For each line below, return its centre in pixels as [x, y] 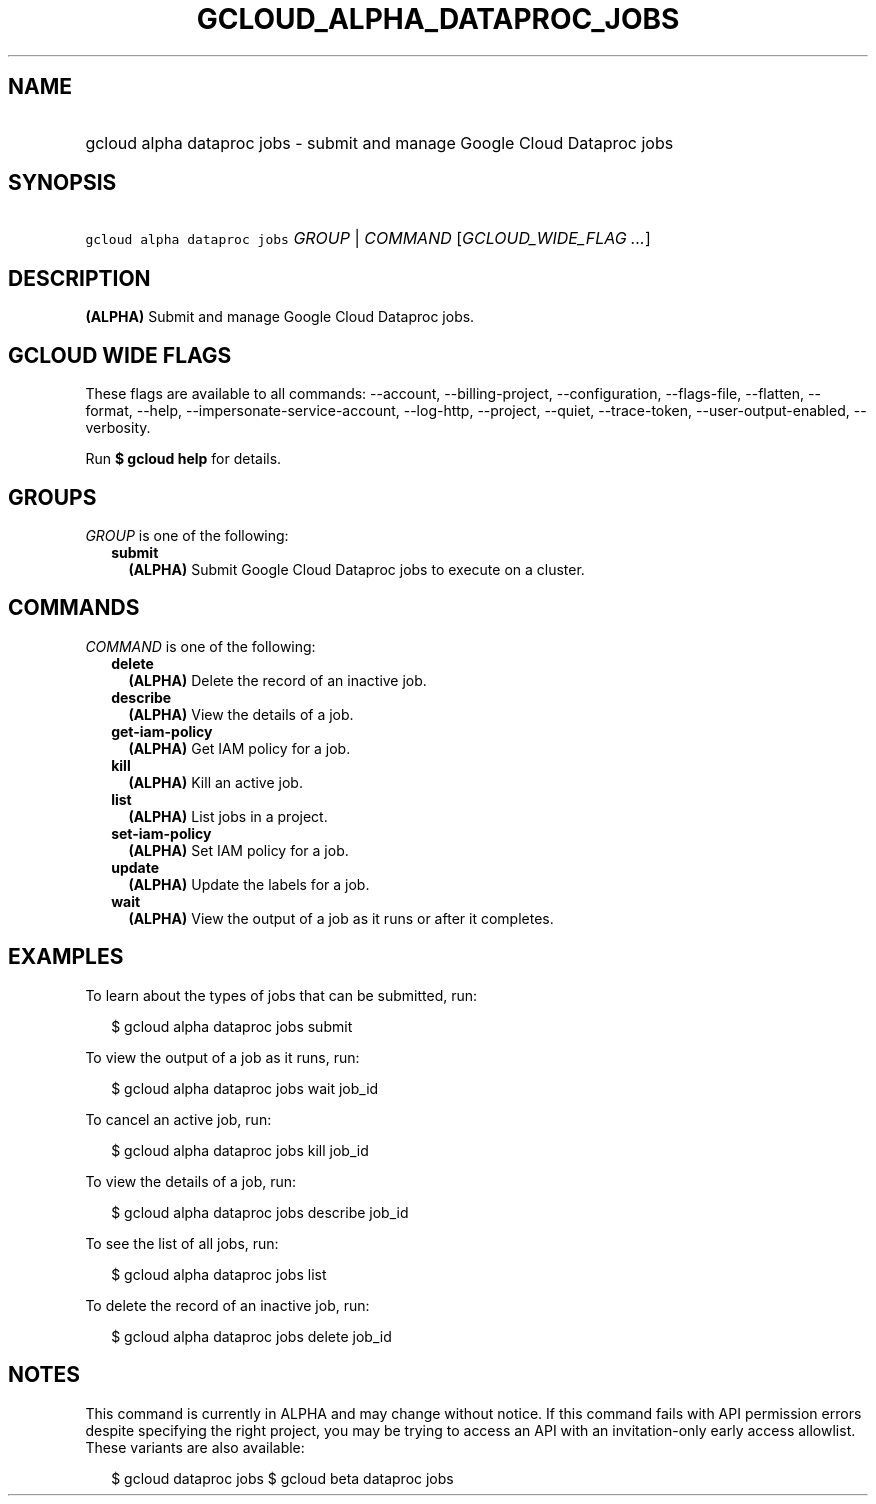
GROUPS [52, 497]
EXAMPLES [66, 957]
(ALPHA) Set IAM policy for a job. [238, 850]
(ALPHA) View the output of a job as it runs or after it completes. [341, 918]
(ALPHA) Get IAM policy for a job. [239, 748]
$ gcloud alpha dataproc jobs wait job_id [245, 1088]
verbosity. [118, 428]
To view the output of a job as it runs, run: [222, 1057]
